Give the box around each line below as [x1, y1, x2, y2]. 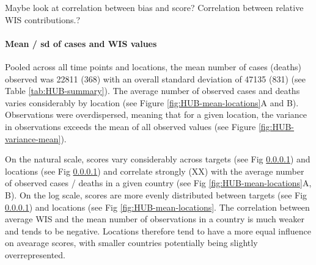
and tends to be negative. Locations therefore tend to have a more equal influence [5, 224, 311, 237]
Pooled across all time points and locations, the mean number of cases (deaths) [5, 60, 301, 73]
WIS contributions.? [5, 13, 81, 26]
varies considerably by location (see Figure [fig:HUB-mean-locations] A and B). [5, 96, 299, 109]
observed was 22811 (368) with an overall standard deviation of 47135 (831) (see [5, 72, 306, 85]
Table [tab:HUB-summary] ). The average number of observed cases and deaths [5, 84, 300, 97]
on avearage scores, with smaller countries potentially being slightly [5, 236, 258, 249]
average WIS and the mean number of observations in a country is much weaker [5, 212, 304, 225]
